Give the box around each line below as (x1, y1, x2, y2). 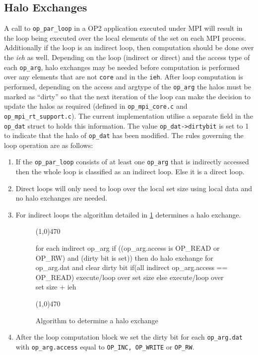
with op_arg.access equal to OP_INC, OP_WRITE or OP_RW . (15, 341, 194, 352)
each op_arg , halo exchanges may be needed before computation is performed (4, 62, 240, 72)
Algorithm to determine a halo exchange (35, 315, 158, 325)
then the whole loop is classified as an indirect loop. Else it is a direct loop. (15, 166, 245, 177)
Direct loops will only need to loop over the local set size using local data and (15, 183, 252, 193)
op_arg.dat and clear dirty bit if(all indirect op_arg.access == (35, 262, 228, 273)
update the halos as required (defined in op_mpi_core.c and (4, 101, 188, 111)
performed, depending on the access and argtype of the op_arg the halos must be (4, 81, 251, 91)
